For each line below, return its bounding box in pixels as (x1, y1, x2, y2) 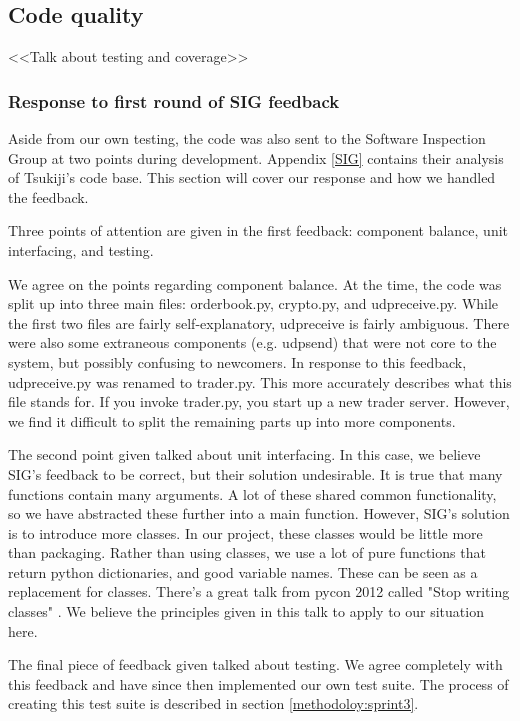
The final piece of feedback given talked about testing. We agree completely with (8, 654, 503, 675)
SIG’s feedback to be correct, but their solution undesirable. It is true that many (8, 463, 503, 484)
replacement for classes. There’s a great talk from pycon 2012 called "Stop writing (8, 581, 510, 602)
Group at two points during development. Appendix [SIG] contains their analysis (8, 147, 504, 168)
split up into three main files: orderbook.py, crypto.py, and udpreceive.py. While (8, 293, 499, 314)
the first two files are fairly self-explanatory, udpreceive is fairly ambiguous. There (8, 312, 510, 333)
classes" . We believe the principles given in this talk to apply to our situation (8, 601, 484, 622)
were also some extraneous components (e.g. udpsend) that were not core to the (8, 332, 497, 353)
